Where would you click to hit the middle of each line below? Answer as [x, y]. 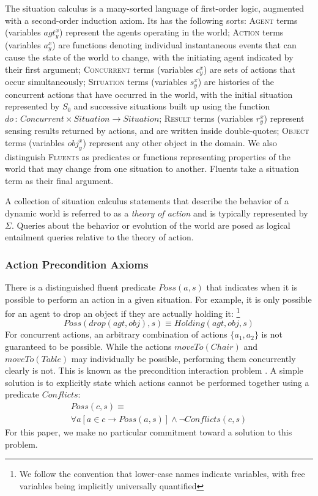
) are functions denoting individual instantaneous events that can [174, 44]
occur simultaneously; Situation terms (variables [96, 82]
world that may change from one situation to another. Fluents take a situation [152, 168]
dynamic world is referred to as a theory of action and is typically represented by [157, 213]
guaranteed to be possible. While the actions [88, 346]
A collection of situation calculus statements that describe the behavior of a [147, 201]
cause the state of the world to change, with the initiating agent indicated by [149, 57]
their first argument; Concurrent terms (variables [99, 69]
